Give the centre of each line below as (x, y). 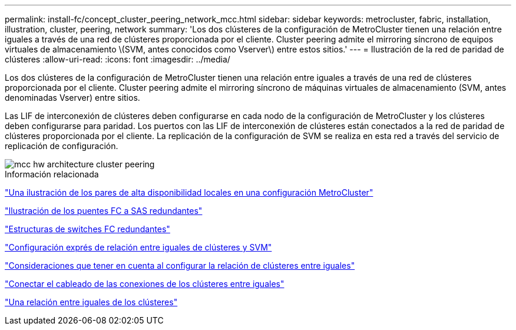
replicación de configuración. (62, 146)
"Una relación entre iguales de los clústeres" (91, 302)
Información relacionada (52, 174)
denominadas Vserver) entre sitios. (72, 98)
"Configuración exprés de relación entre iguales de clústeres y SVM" (138, 247)
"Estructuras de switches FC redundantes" (87, 229)
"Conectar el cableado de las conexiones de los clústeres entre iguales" (145, 284)
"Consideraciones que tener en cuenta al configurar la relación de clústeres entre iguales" (180, 265)
